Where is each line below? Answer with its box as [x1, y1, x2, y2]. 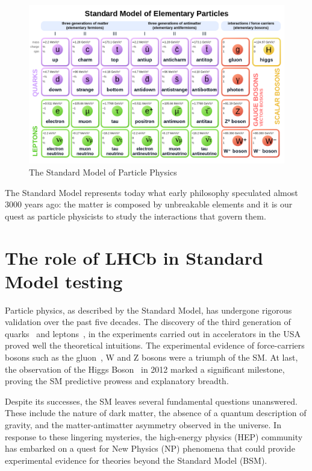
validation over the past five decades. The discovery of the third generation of [5, 315, 291, 328]
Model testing [5, 268, 123, 293]
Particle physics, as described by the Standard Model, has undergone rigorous [5, 303, 292, 316]
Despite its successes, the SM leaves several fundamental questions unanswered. [5, 394, 298, 407]
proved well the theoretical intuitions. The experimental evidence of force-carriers [5, 339, 305, 352]
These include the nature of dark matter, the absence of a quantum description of [5, 406, 307, 419]
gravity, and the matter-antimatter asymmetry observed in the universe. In [5, 418, 281, 431]
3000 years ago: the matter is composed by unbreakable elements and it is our [5, 198, 293, 210]
